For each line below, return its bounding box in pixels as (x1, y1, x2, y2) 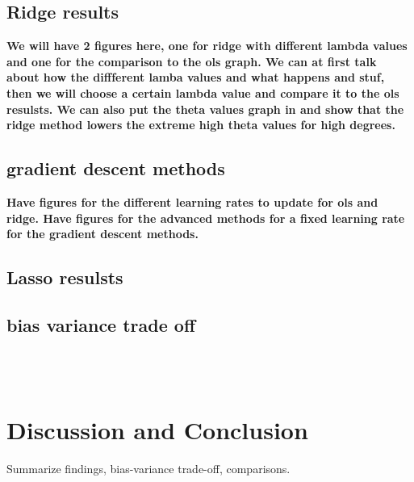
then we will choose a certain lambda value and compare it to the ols (6, 84, 399, 101)
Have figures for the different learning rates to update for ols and (6, 193, 378, 210)
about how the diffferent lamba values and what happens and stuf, (6, 69, 385, 86)
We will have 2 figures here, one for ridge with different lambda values (6, 37, 408, 54)
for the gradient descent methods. (6, 225, 199, 242)
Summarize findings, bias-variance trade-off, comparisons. (6, 460, 291, 477)
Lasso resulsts (6, 265, 123, 290)
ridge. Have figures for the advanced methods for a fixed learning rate (6, 209, 405, 226)
